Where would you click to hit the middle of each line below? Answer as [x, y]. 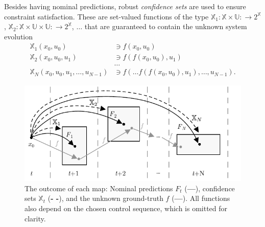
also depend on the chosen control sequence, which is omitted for [126, 208]
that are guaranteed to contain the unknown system [166, 26]
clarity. [35, 218]
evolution [19, 36]
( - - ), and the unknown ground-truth [105, 198]
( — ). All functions [201, 198]
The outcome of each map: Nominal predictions [99, 188]
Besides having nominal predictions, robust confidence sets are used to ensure [125, 6]
